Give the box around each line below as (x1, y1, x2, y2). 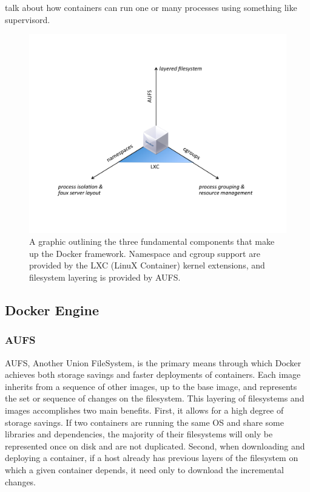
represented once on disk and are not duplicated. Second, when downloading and (5, 439, 305, 452)
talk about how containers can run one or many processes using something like (5, 1, 297, 13)
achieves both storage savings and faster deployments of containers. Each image (5, 368, 301, 381)
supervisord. (5, 13, 50, 26)
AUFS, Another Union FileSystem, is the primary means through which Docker (5, 356, 302, 369)
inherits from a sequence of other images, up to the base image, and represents (5, 380, 297, 392)
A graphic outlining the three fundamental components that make (29, 235, 275, 248)
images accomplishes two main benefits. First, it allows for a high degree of (5, 404, 284, 417)
